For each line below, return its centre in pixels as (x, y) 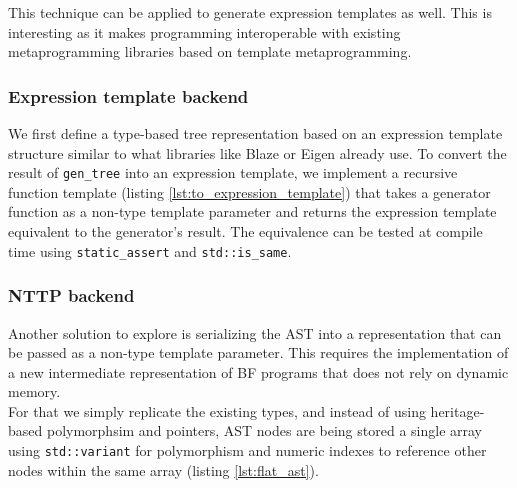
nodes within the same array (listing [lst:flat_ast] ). (163, 469)
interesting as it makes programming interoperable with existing (204, 31)
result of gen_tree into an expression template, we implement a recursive (233, 172)
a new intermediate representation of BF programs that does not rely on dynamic (258, 371)
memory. (34, 391)
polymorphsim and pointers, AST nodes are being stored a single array (264, 430)
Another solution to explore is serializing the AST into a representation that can (255, 332)
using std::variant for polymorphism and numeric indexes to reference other (247, 450)
